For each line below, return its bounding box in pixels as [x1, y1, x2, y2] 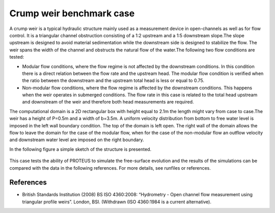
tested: [9, 54, 24, 60]
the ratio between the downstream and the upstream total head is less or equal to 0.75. [22, 77, 205, 84]
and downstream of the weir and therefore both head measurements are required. [22, 99, 194, 105]
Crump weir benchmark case [9, 8, 135, 19]
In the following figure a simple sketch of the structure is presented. [9, 146, 152, 152]
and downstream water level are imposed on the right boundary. [9, 137, 145, 143]
